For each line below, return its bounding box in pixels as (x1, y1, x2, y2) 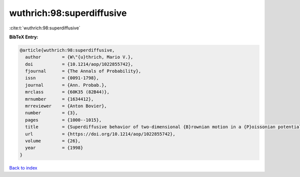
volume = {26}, (25, 138, 81, 144)
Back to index (9, 165, 37, 171)
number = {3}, (25, 110, 78, 116)
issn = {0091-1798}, (25, 75, 99, 81)
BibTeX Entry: (9, 34, 38, 40)
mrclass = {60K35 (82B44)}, (25, 89, 110, 95)
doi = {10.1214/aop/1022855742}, (25, 61, 133, 67)
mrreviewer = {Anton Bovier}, (25, 103, 107, 109)
